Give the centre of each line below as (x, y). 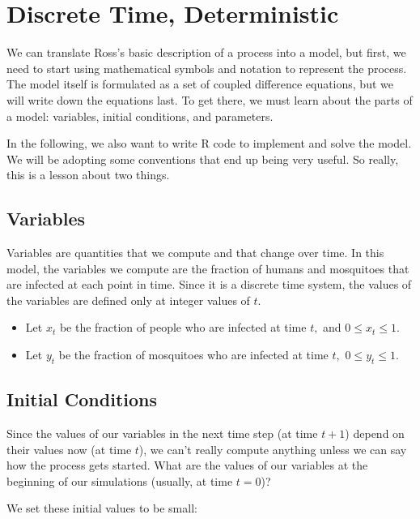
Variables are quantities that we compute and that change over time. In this (195, 253)
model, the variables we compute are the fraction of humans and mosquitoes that (208, 268)
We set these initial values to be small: (102, 508)
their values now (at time (69, 449)
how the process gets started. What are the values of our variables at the (187, 465)
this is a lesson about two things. (88, 175)
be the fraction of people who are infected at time (183, 327)
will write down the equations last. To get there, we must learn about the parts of (210, 99)
